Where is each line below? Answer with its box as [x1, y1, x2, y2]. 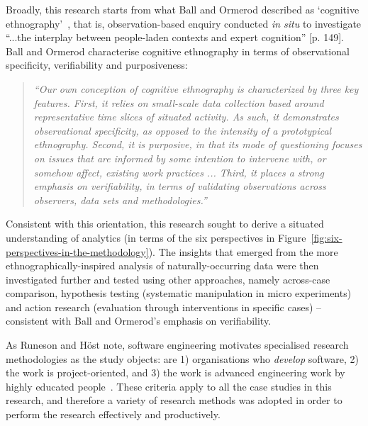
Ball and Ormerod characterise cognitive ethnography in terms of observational [6, 43, 350, 58]
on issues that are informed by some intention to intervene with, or [33, 150, 326, 165]
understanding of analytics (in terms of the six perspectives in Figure [6, 230, 306, 245]
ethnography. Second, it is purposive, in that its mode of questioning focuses [33, 137, 362, 152]
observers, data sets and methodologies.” [33, 192, 207, 207]
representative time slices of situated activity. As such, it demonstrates [33, 109, 339, 124]
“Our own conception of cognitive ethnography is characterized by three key [33, 81, 359, 96]
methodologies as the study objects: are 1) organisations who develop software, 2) [6, 351, 359, 366]
